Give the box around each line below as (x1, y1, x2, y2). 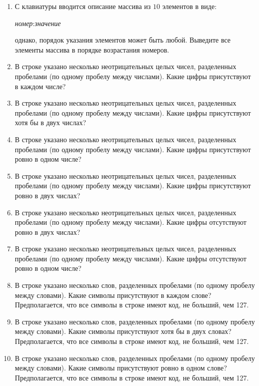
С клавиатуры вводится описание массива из (14, 1, 151, 11)
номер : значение (14, 18, 61, 28)
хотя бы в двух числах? (14, 117, 86, 128)
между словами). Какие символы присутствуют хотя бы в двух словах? (14, 326, 231, 336)
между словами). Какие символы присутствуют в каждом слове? (14, 289, 211, 300)
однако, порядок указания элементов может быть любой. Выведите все (14, 35, 231, 45)
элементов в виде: (162, 1, 217, 11)
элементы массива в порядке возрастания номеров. (14, 44, 169, 55)
